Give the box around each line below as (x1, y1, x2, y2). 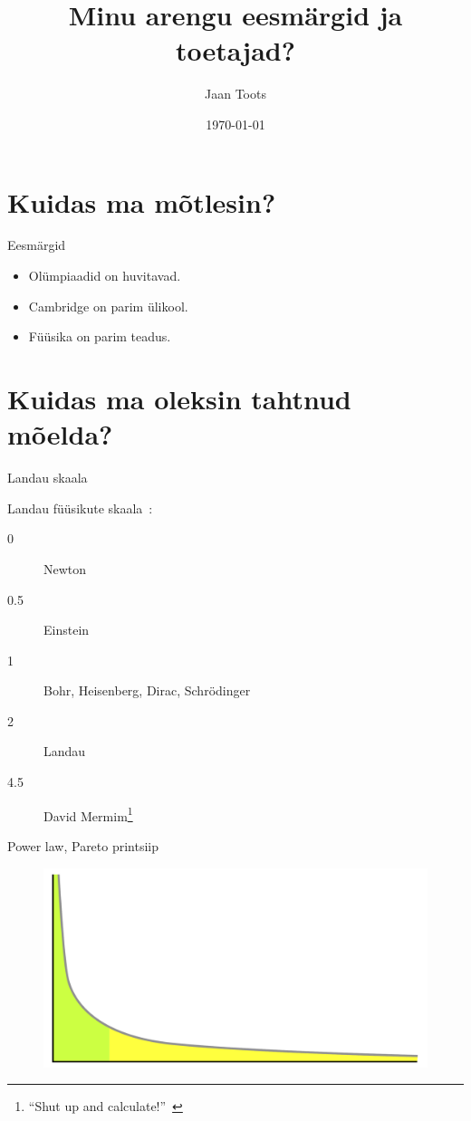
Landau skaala (7, 468, 88, 487)
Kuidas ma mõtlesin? (7, 183, 276, 220)
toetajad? (176, 32, 295, 69)
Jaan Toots (205, 84, 266, 103)
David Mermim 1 (43, 803, 133, 825)
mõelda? (7, 416, 113, 453)
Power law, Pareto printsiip (7, 836, 159, 855)
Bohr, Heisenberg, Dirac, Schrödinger (43, 681, 251, 700)
